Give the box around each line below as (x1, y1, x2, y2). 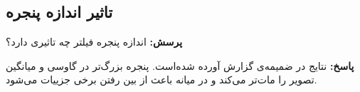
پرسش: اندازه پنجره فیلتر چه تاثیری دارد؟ (6, 34, 183, 49)
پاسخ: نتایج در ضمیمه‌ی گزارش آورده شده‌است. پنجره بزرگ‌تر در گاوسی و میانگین (6, 58, 354, 73)
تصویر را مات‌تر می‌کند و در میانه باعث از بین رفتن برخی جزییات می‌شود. (6, 72, 317, 87)
